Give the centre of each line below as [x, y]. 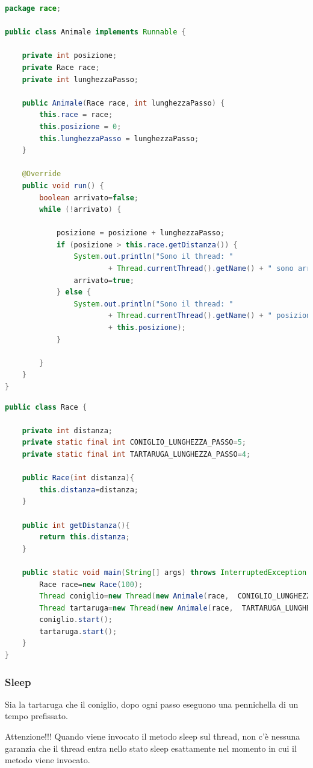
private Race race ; [61, 67]
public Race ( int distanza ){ [78, 478]
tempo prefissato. [36, 716]
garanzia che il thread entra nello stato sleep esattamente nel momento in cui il [151, 748]
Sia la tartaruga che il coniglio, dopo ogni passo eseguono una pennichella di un [152, 704]
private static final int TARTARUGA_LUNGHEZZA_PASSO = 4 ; [136, 454]
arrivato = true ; [104, 280]
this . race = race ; [76, 115]
